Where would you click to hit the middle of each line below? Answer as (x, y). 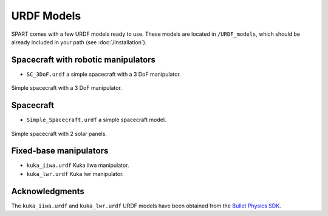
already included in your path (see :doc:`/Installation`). (79, 42)
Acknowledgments (48, 191)
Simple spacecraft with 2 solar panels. (59, 133)
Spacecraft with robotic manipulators (84, 60)
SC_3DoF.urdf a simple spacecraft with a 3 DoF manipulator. (104, 74)
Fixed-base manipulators (60, 151)
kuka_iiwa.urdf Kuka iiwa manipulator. (78, 165)
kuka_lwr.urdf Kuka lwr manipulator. (75, 174)
